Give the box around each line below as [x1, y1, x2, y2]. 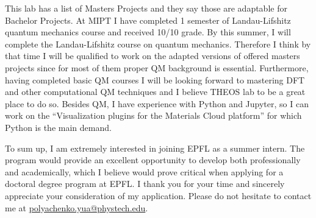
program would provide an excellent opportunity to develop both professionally [5, 153, 301, 166]
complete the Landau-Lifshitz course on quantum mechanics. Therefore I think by [5, 37, 311, 50]
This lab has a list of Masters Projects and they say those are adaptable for [5, 2, 287, 14]
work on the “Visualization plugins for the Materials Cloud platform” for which [5, 109, 302, 122]
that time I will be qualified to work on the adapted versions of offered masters [5, 49, 300, 62]
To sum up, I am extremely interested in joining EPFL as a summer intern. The [5, 141, 305, 154]
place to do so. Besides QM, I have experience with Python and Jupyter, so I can [5, 97, 309, 110]
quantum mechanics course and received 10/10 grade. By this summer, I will [5, 26, 291, 38]
